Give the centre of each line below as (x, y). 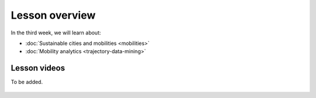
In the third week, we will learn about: (56, 33)
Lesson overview (53, 15)
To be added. (27, 82)
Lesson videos (38, 68)
